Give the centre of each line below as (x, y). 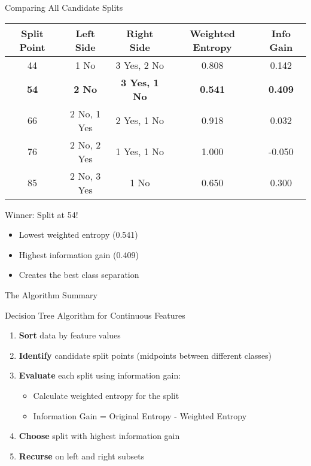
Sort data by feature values (70, 335)
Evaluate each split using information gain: (100, 375)
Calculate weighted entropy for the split (106, 395)
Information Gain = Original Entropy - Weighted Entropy (140, 415)
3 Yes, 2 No (140, 65)
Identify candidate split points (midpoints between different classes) (145, 355)
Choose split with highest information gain (99, 436)
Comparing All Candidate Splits (64, 7)
